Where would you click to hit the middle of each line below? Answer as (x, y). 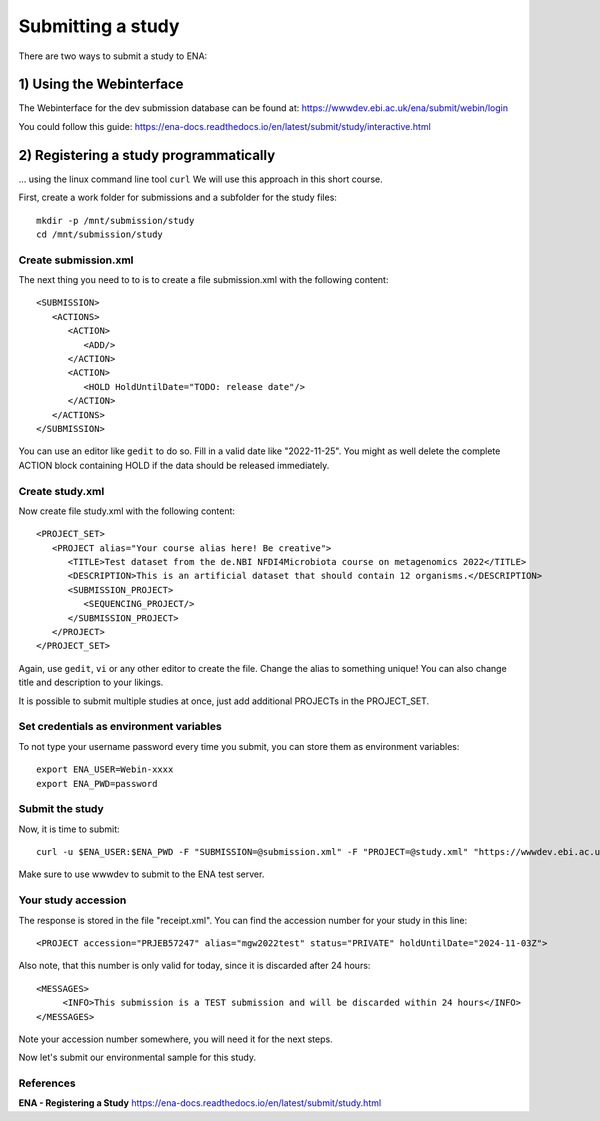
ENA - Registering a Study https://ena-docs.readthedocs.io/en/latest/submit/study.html (200, 1103)
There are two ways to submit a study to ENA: (113, 56)
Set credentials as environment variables (120, 727)
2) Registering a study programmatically (147, 155)
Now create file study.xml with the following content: (126, 511)
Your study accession (72, 900)
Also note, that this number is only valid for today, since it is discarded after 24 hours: (194, 966)
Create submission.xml (76, 260)
